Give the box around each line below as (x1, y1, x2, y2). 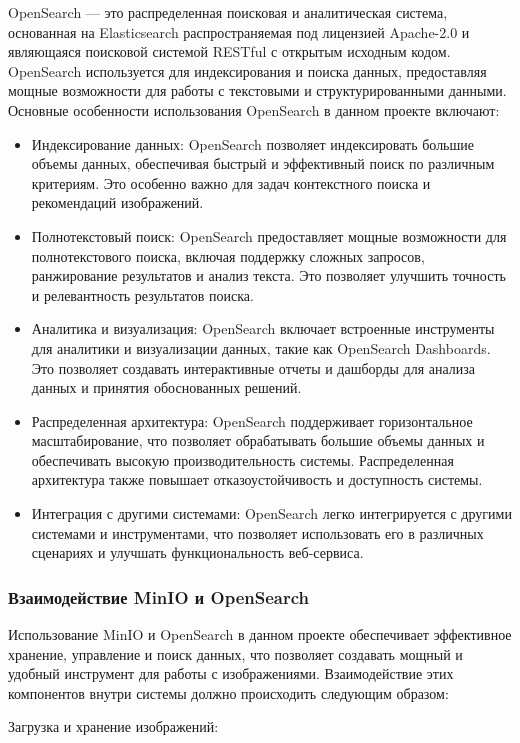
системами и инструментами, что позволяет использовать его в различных (31, 522, 484, 543)
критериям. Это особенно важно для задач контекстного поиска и (31, 172, 431, 193)
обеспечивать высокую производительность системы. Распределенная (31, 449, 454, 470)
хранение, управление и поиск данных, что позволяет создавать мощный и (8, 643, 463, 664)
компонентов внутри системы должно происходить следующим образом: (8, 682, 449, 703)
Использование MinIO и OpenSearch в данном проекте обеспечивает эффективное (8, 624, 512, 645)
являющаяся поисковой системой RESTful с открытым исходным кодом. (8, 41, 451, 62)
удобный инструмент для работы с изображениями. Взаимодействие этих (8, 663, 454, 684)
